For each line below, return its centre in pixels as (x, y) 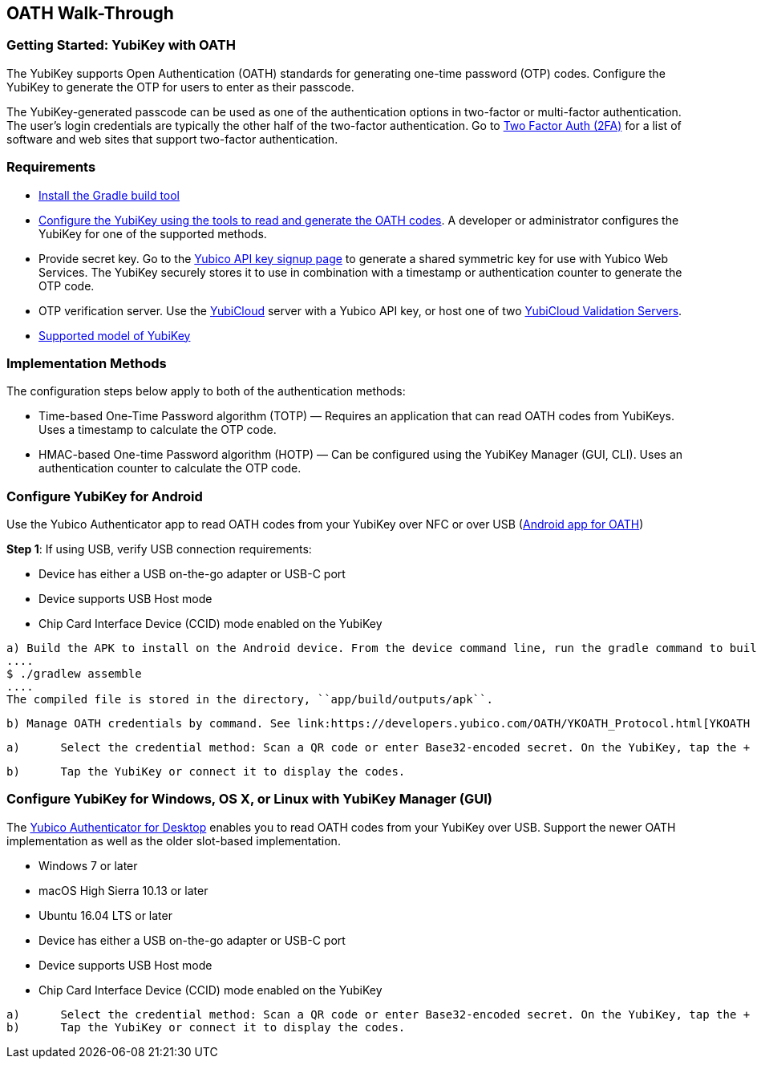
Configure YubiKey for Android (105, 496)
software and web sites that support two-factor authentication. (172, 139)
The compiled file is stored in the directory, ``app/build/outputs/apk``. (250, 700)
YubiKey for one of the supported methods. (153, 233)
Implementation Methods (87, 363)
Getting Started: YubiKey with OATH (121, 45)
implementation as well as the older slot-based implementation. (174, 840)
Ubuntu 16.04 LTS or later (105, 915)
